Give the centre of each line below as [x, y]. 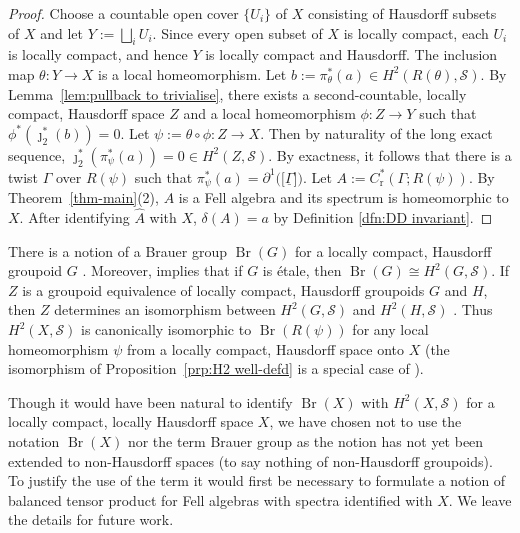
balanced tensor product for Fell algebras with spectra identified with [220, 499]
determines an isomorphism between [165, 309]
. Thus [473, 309]
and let [61, 32]
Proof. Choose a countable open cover [123, 13]
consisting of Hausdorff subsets [402, 13]
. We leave [480, 499]
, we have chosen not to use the [365, 421]
